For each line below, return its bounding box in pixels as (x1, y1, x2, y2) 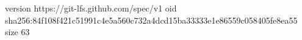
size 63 (5, 25, 30, 38)
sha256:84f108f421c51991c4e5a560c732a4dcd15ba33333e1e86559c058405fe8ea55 (5, 13, 298, 26)
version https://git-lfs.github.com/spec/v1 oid (5, 2, 177, 14)
